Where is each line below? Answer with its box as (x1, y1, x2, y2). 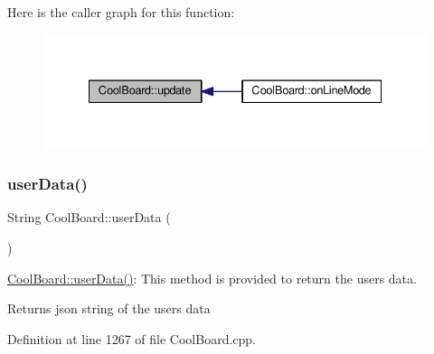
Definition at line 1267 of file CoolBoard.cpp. (7, 329, 257, 348)
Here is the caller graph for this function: (7, 3, 235, 21)
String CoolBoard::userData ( (7, 208, 171, 227)
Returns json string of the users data (7, 299, 211, 318)
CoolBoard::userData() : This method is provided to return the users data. (7, 268, 417, 287)
